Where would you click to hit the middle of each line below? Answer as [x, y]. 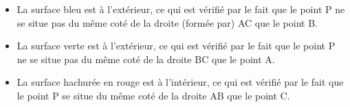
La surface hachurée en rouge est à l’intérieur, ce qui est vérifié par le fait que [180, 82]
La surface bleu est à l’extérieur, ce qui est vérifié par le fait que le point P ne [181, 9]
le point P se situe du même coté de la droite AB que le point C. [153, 95]
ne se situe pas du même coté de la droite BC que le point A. [146, 59]
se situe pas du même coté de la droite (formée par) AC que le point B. [167, 22]
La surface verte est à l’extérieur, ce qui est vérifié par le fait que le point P [176, 46]
